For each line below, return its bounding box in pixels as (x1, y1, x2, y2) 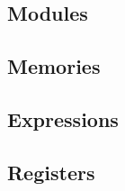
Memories (7, 52, 101, 80)
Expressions (7, 105, 119, 132)
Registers (7, 158, 95, 186)
